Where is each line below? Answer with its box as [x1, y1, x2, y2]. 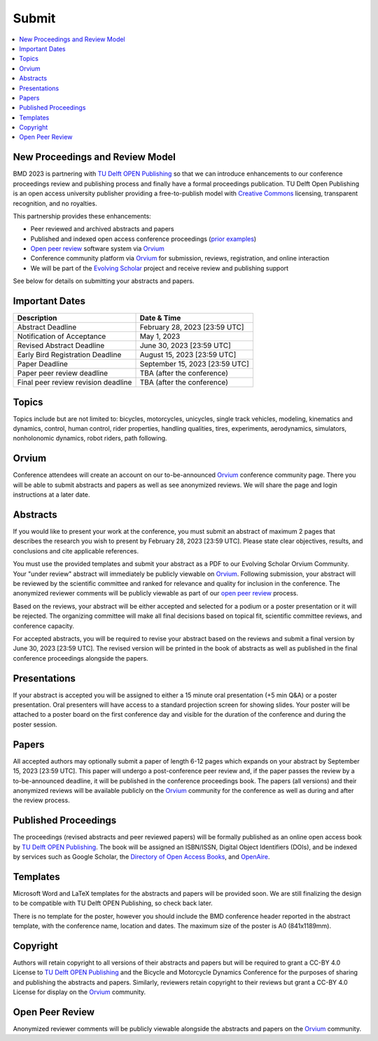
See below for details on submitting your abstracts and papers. [13, 277, 195, 285]
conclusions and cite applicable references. [13, 546, 139, 555]
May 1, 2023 [139, 331, 181, 341]
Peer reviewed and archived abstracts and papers [30, 225, 174, 233]
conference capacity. [13, 621, 75, 630]
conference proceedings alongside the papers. [13, 654, 148, 662]
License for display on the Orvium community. [13, 988, 146, 996]
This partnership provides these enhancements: [13, 212, 152, 220]
